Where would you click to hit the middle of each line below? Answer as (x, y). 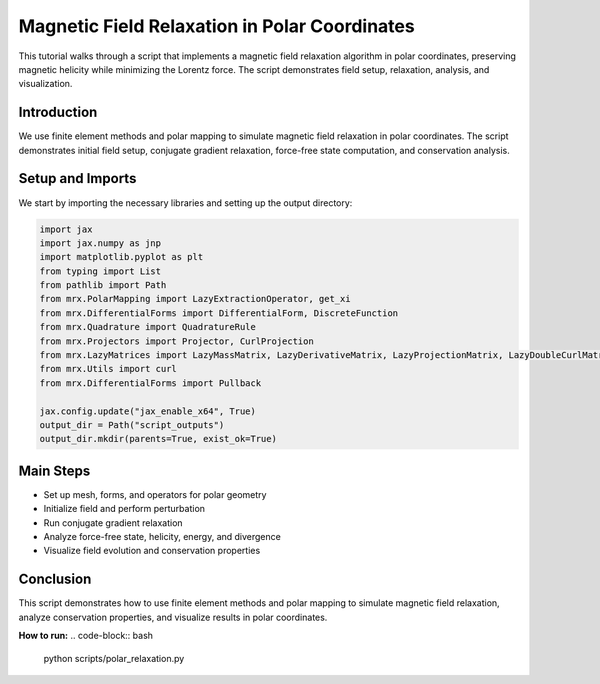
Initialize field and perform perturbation (124, 509)
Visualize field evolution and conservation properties (152, 551)
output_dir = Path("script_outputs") (132, 424)
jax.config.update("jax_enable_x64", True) (148, 411)
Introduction (58, 112)
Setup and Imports (77, 178)
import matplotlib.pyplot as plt (121, 257)
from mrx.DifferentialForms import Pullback (150, 383)
